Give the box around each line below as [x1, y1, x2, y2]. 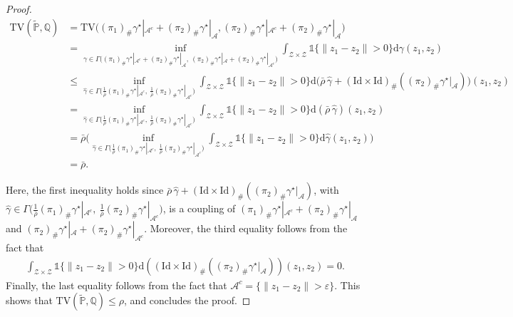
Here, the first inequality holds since [6, 182, 164, 197]
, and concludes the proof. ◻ [124, 293, 251, 308]
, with [313, 182, 339, 197]
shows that [6, 293, 53, 308]
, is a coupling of [162, 201, 236, 216]
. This [334, 277, 361, 292]
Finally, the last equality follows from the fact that [6, 277, 227, 292]
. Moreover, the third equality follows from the [144, 221, 348, 236]
